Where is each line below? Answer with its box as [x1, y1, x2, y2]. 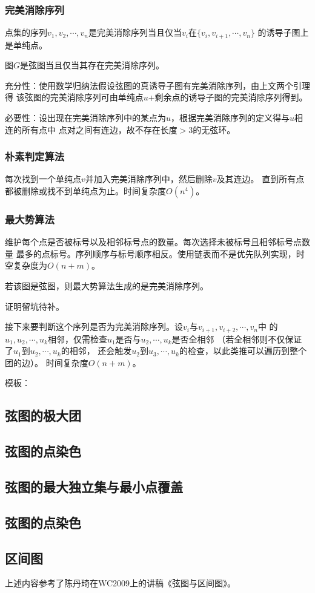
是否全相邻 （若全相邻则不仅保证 [171, 332, 302, 345]
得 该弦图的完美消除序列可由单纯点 [5, 91, 144, 103]
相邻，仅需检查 [47, 332, 107, 345]
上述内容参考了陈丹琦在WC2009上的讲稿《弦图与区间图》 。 [5, 577, 236, 589]
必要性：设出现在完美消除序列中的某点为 [5, 111, 166, 124]
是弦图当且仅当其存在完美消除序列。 [20, 59, 165, 71]
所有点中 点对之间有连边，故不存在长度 [21, 123, 177, 136]
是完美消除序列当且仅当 [88, 26, 182, 39]
